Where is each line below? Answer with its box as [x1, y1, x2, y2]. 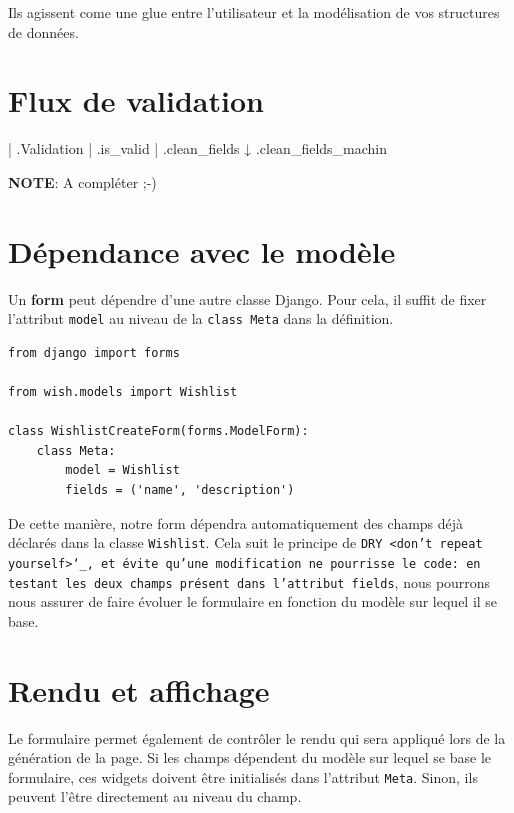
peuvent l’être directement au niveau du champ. [8, 786, 302, 807]
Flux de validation [8, 80, 264, 121]
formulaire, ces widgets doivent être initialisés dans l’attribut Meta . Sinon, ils [8, 766, 478, 787]
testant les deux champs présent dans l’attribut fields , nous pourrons [8, 571, 491, 592]
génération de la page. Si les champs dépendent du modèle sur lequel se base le [8, 747, 492, 768]
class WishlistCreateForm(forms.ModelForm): [8, 424, 309, 439]
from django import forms [8, 345, 180, 360]
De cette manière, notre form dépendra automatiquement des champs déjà [8, 512, 464, 533]
